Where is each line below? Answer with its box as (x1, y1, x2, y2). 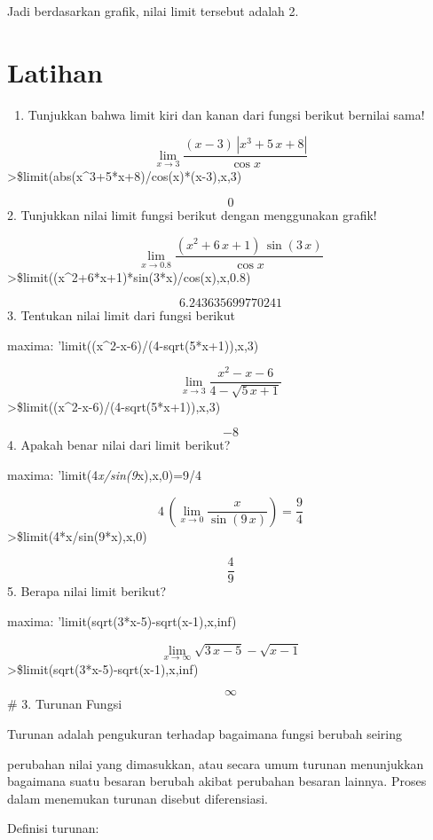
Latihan (7, 53, 103, 90)
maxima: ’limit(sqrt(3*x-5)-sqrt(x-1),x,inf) (7, 611, 237, 630)
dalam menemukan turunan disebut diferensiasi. (7, 789, 268, 807)
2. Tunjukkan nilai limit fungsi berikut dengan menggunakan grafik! (7, 205, 377, 224)
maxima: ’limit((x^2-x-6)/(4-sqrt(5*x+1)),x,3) (7, 335, 259, 354)
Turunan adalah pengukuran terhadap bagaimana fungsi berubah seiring (7, 725, 402, 743)
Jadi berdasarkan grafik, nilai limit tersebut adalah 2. (7, 2, 299, 20)
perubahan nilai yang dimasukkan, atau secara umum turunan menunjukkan (7, 754, 424, 773)
